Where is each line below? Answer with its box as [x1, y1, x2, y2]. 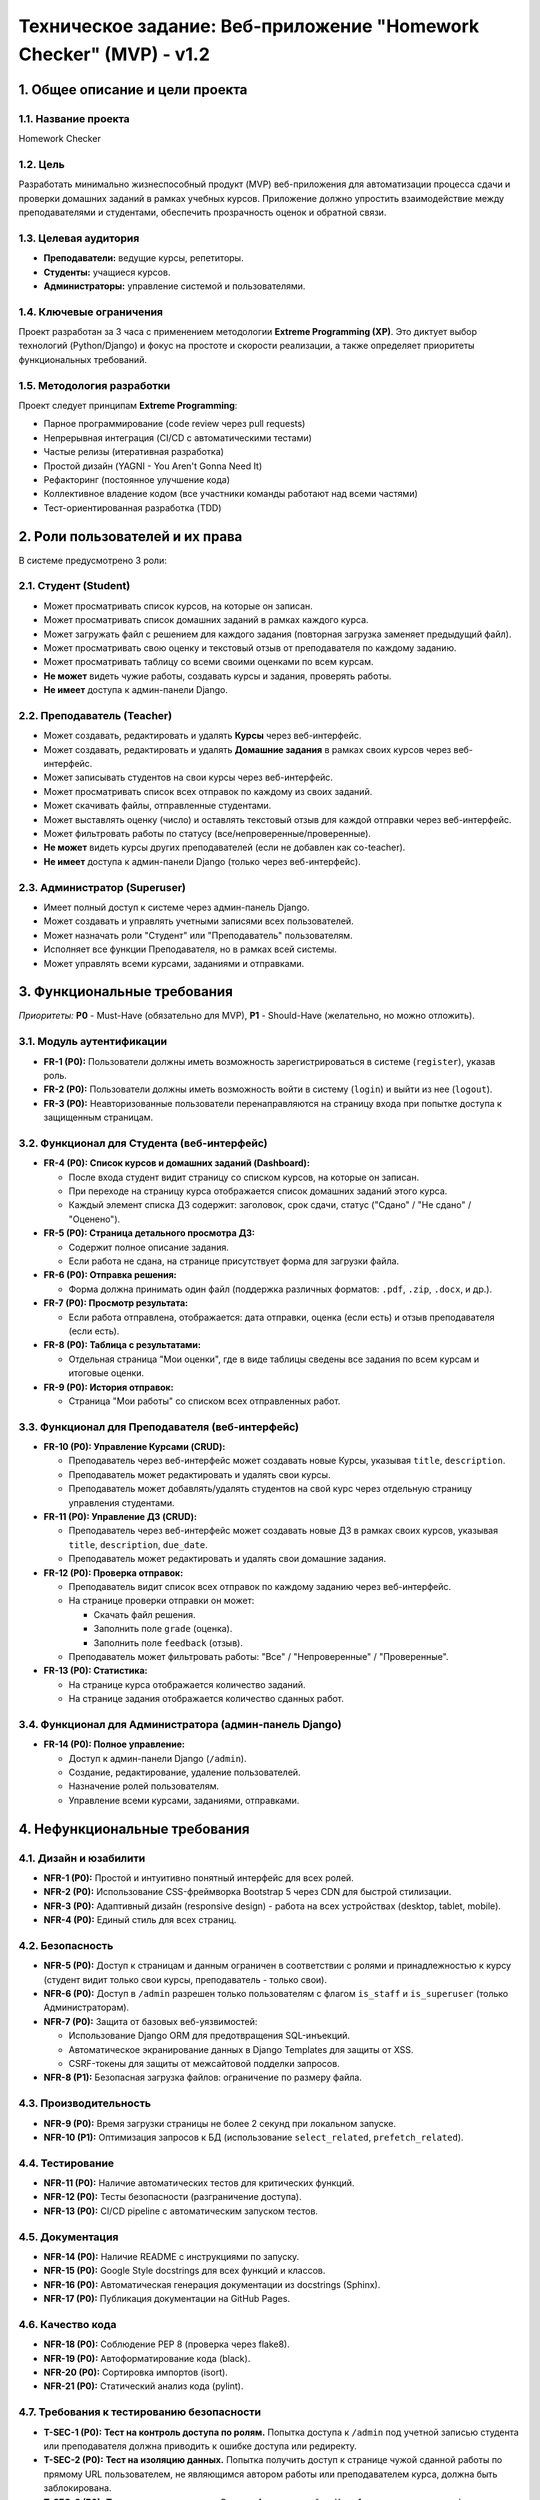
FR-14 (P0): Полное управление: [43, 1738, 185, 1750]
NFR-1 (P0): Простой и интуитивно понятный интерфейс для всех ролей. [43, 1871, 354, 1884]
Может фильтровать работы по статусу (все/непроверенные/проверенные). [43, 828, 372, 840]
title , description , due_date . [68, 1538, 209, 1550]
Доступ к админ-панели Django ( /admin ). [68, 1752, 247, 1764]
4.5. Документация [18, 2230, 119, 2244]
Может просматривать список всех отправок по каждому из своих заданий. [43, 785, 373, 797]
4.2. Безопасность [18, 1938, 114, 1952]
